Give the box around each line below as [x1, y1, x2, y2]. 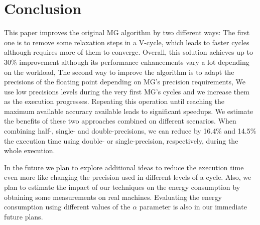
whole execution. [4, 145, 55, 156]
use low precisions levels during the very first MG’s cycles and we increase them [4, 86, 249, 96]
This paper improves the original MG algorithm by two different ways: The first [4, 27, 250, 38]
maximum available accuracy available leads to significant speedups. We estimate [4, 105, 253, 116]
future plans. [4, 211, 43, 221]
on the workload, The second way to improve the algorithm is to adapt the [4, 66, 234, 77]
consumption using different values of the [4, 201, 131, 212]
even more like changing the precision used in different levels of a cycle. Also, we [4, 172, 251, 182]
